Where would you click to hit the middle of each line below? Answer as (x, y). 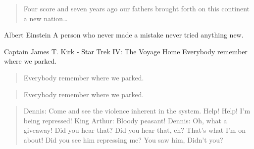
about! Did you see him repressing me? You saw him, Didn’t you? (123, 139)
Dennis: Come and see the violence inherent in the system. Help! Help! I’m (137, 111)
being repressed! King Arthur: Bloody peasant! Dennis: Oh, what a (125, 120)
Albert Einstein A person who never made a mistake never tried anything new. (124, 35)
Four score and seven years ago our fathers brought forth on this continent (137, 8)
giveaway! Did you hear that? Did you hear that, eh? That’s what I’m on (134, 130)
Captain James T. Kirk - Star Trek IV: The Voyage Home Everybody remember (126, 51)
